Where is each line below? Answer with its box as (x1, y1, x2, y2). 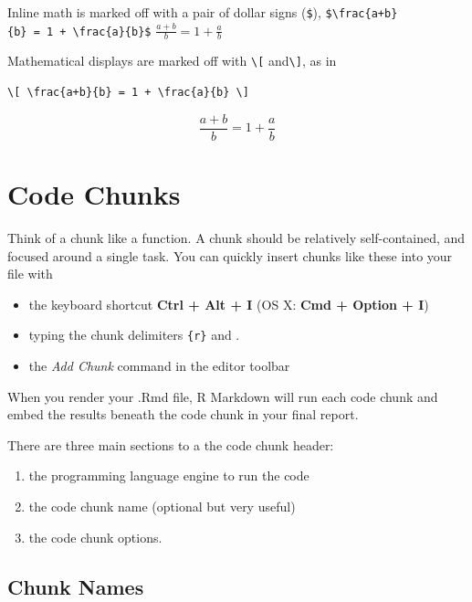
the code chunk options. (28, 527, 163, 546)
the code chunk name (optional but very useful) (28, 496, 296, 515)
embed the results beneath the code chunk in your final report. (7, 405, 359, 424)
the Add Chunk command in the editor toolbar (28, 355, 290, 375)
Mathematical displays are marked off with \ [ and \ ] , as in (7, 51, 337, 70)
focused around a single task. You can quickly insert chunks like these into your (7, 246, 453, 265)
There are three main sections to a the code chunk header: (7, 435, 334, 454)
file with (7, 264, 53, 283)
